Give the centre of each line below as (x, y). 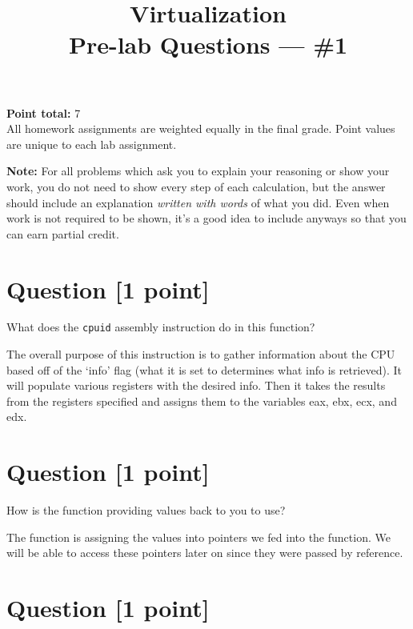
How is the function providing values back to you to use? (146, 510)
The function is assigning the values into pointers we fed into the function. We (198, 537)
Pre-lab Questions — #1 (208, 44)
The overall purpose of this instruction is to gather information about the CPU (201, 354)
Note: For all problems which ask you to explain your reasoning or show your (198, 171)
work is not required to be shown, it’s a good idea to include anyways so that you (206, 218)
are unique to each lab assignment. (92, 144)
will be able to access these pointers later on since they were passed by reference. (205, 553)
